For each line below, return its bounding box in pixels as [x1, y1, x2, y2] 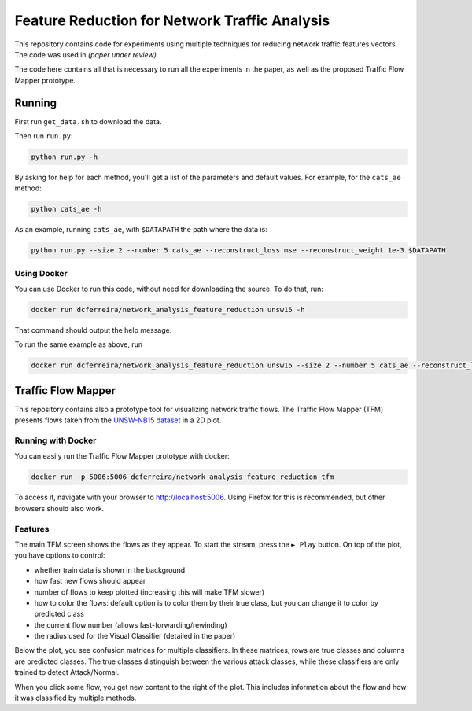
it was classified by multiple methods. [14, 693, 137, 703]
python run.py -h [31, 153, 98, 161]
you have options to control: [14, 551, 105, 560]
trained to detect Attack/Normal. [14, 668, 120, 677]
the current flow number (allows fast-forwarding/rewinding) [34, 620, 227, 629]
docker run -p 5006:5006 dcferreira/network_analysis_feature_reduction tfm [31, 473, 334, 481]
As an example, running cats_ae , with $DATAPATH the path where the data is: [14, 225, 267, 234]
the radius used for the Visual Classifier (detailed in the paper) [34, 632, 236, 641]
